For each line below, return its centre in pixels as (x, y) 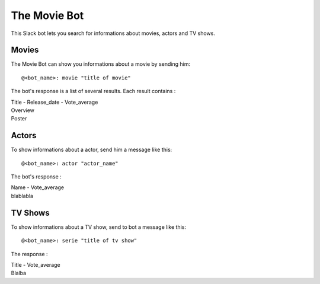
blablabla (22, 196)
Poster (19, 119)
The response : (29, 254)
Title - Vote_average (36, 264)
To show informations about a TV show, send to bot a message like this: (99, 227)
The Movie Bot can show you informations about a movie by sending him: (101, 64)
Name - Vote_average (38, 187)
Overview (23, 110)
